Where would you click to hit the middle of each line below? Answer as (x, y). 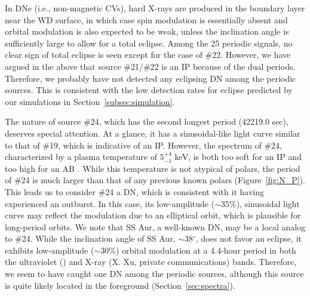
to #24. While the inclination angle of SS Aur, (90, 238)
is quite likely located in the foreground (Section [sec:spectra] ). (120, 285)
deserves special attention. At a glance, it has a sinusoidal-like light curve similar (153, 133)
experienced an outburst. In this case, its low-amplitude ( (110, 203)
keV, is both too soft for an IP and (238, 157)
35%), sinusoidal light (260, 203)
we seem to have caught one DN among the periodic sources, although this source (154, 274)
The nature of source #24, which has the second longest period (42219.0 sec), (147, 121)
